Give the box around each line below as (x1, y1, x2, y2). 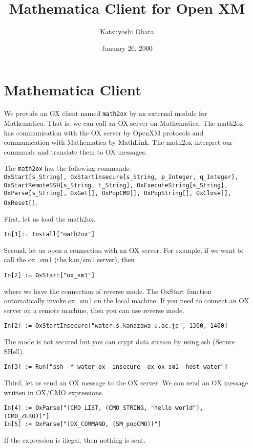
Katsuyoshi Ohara (100, 26, 154, 37)
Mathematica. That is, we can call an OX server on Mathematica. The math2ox (4, 117, 243, 128)
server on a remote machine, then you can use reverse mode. (4, 305, 185, 315)
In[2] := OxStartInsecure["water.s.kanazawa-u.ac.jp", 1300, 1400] (4, 322, 228, 330)
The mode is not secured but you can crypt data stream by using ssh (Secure (4, 336, 235, 347)
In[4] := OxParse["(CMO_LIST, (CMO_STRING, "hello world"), (4, 404, 204, 412)
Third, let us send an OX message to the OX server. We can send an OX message (4, 377, 248, 387)
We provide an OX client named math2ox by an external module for (4, 108, 207, 118)
